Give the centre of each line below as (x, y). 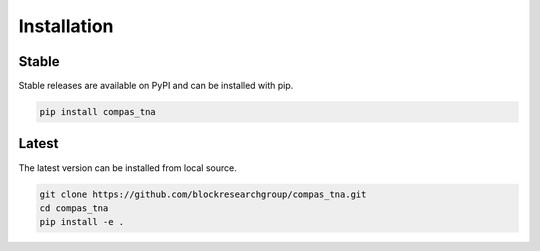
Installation (66, 26)
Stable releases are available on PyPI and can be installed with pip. (156, 86)
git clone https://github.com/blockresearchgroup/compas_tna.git (203, 194)
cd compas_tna (74, 208)
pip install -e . (82, 222)
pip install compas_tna (98, 112)
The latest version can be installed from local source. (127, 167)
